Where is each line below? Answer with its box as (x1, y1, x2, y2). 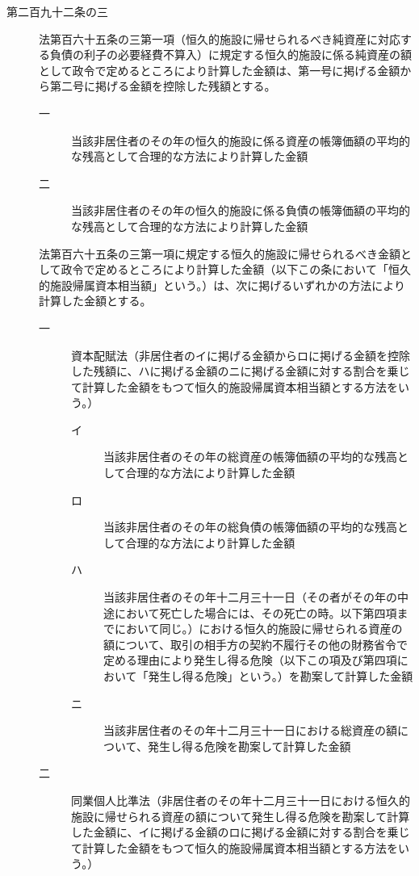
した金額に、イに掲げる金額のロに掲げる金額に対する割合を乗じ (71, 824, 410, 840)
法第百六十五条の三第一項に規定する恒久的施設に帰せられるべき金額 (39, 245, 400, 262)
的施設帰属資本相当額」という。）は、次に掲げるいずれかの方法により (39, 276, 405, 293)
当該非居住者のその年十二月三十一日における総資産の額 (103, 722, 397, 739)
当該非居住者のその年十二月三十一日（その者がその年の (103, 589, 397, 606)
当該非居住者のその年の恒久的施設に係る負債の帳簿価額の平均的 (71, 202, 410, 219)
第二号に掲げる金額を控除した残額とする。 (49, 78, 276, 94)
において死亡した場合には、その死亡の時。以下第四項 (114, 604, 397, 621)
